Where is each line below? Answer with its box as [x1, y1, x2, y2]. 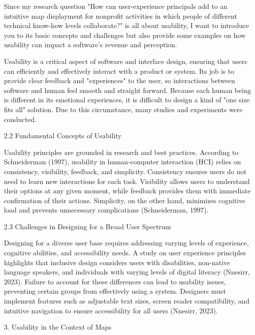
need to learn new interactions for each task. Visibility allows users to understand [4, 176, 250, 186]
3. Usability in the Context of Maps [4, 322, 112, 332]
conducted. [4, 114, 37, 124]
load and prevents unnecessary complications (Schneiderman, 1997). [4, 205, 209, 215]
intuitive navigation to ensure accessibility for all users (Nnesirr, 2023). [4, 305, 218, 315]
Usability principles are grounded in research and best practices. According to [4, 147, 239, 157]
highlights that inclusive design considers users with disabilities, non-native [4, 257, 230, 267]
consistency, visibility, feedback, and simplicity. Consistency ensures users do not [4, 166, 247, 176]
